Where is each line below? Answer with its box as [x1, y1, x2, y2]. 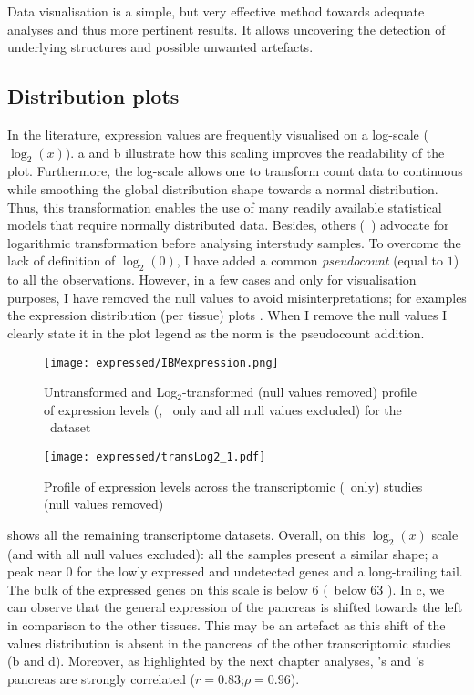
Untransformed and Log [44, 382, 178, 401]
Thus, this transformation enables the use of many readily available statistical [7, 197, 442, 216]
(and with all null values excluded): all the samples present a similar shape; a [7, 544, 439, 563]
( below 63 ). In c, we [323, 579, 445, 598]
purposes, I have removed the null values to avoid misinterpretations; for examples [7, 287, 467, 306]
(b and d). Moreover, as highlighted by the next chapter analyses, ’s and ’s [7, 651, 425, 670]
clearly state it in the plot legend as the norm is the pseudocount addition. [7, 323, 425, 342]
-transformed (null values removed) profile [181, 382, 417, 401]
